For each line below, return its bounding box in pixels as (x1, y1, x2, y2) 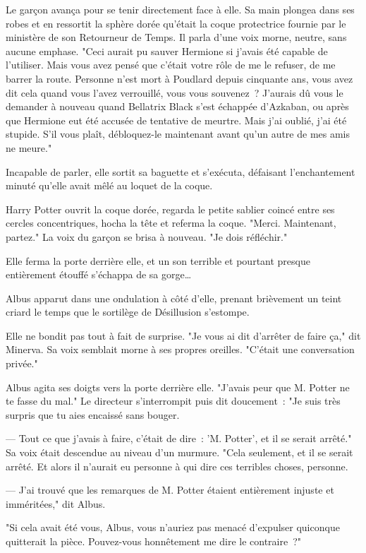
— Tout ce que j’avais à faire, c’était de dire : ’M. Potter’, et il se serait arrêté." (6, 431, 352, 446)
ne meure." (6, 140, 52, 155)
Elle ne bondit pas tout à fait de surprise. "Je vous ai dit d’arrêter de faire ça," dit (6, 328, 361, 343)
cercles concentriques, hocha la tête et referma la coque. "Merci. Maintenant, (6, 215, 336, 230)
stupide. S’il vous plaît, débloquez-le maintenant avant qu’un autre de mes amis (6, 126, 350, 141)
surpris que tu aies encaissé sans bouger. (6, 407, 180, 422)
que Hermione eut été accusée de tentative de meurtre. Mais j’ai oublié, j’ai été (6, 112, 347, 127)
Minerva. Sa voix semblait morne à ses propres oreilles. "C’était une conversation (6, 342, 355, 357)
